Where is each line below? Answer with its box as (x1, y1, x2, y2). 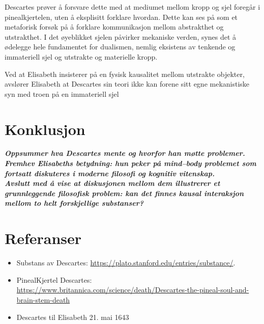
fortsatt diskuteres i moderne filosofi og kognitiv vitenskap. (5, 168, 215, 178)
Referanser (5, 228, 82, 249)
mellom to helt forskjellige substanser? (5, 198, 143, 208)
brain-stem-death (16, 294, 70, 305)
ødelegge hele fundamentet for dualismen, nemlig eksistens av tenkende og (5, 41, 236, 52)
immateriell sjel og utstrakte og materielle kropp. (5, 51, 158, 62)
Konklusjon (5, 118, 85, 139)
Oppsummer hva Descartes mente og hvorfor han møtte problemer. (5, 148, 245, 158)
